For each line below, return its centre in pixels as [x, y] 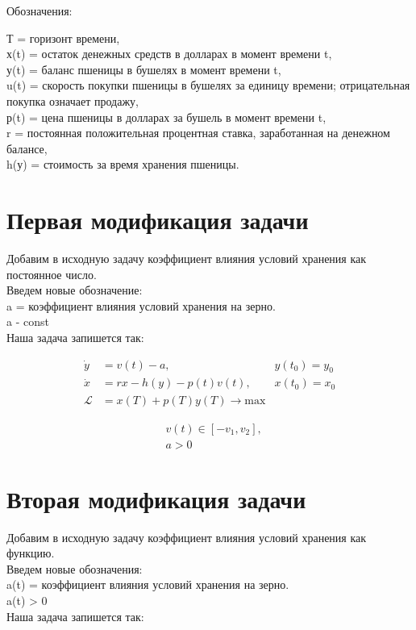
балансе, [27, 148]
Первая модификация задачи [158, 220]
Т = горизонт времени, [63, 38]
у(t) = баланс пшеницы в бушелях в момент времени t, [144, 69]
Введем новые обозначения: [75, 568]
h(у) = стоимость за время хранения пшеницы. [123, 164]
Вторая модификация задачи [156, 498]
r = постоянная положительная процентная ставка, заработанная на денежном [198, 133]
